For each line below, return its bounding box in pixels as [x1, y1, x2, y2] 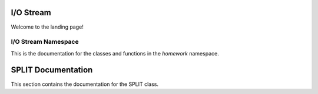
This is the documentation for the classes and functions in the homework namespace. [11, 50, 219, 57]
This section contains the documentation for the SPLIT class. [11, 81, 159, 88]
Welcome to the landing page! [11, 23, 84, 30]
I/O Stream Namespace [11, 38, 79, 46]
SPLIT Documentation [11, 65, 93, 75]
